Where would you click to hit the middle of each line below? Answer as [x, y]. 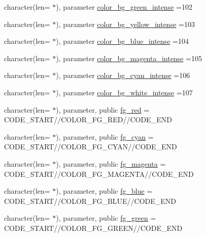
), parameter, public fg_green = [106, 218]
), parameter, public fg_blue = [104, 191]
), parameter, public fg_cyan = [105, 136]
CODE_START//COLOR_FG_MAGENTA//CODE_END [99, 174]
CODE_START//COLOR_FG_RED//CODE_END [88, 120]
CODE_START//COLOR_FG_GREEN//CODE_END [93, 228]
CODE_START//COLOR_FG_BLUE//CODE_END [90, 201]
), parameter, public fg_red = [103, 109]
